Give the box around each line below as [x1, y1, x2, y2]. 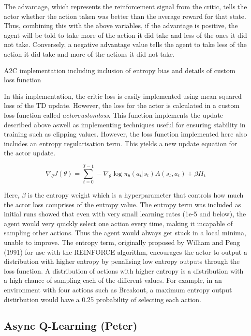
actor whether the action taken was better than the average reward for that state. [4, 11, 246, 21]
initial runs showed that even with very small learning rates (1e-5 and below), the [4, 209, 246, 219]
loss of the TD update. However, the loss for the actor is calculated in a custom [4, 100, 240, 110]
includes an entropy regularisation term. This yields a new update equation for [4, 138, 237, 148]
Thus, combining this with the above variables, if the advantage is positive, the [4, 20, 238, 31]
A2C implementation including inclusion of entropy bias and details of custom [4, 65, 236, 75]
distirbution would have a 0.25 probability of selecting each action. [4, 294, 201, 304]
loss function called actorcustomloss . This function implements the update [4, 109, 223, 120]
